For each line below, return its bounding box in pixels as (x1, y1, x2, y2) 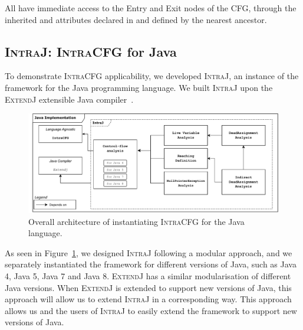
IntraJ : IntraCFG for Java (5, 42, 177, 60)
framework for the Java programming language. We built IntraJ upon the (5, 81, 273, 93)
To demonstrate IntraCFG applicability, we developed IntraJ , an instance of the (5, 70, 299, 82)
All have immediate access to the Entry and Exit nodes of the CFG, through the (5, 2, 297, 14)
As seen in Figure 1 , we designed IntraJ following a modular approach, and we (5, 246, 292, 259)
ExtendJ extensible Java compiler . (5, 93, 134, 105)
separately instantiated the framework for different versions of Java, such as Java (5, 258, 297, 270)
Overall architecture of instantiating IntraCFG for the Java (28, 215, 245, 227)
